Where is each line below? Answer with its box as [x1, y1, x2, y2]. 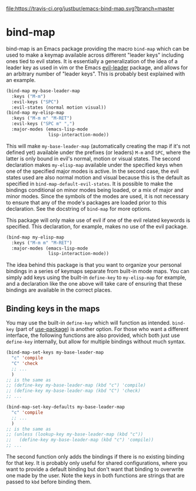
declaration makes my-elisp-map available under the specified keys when [6, 161, 183, 168]
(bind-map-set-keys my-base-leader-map [6, 349, 104, 356]
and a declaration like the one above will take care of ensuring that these [6, 280, 182, 287]
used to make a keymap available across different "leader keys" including [6, 51, 184, 58]
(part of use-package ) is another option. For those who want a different [15, 326, 189, 333]
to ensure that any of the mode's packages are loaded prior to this [6, 199, 167, 206]
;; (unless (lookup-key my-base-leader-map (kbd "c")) [6, 431, 144, 437]
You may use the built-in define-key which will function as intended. [6, 319, 171, 326]
